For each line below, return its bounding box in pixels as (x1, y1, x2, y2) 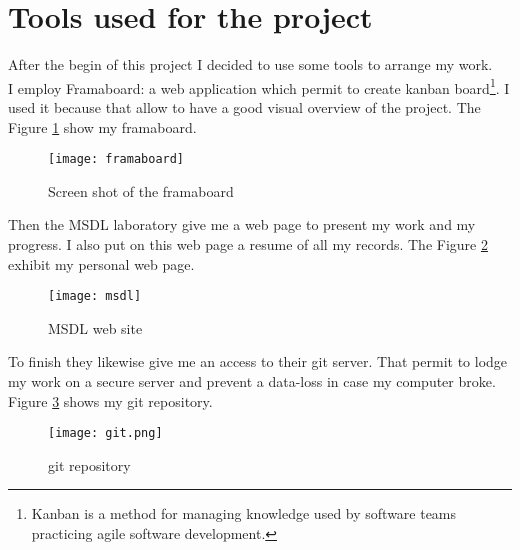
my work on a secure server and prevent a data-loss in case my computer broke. (8, 371, 496, 392)
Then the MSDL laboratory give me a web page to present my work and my (8, 214, 476, 235)
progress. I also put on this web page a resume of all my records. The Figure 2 (8, 234, 488, 254)
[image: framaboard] (48, 152, 185, 167)
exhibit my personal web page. (8, 253, 195, 274)
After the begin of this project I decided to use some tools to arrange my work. (8, 54, 493, 75)
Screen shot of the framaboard (48, 180, 234, 201)
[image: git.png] (48, 426, 163, 441)
